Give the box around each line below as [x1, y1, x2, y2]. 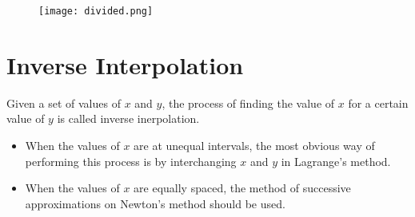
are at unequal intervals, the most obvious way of [134, 136, 375, 153]
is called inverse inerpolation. [57, 110, 200, 127]
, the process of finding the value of [162, 94, 335, 111]
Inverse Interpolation [6, 48, 244, 81]
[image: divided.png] [38, 6, 154, 17]
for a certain [348, 94, 409, 111]
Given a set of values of [6, 94, 121, 111]
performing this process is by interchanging [25, 152, 237, 169]
